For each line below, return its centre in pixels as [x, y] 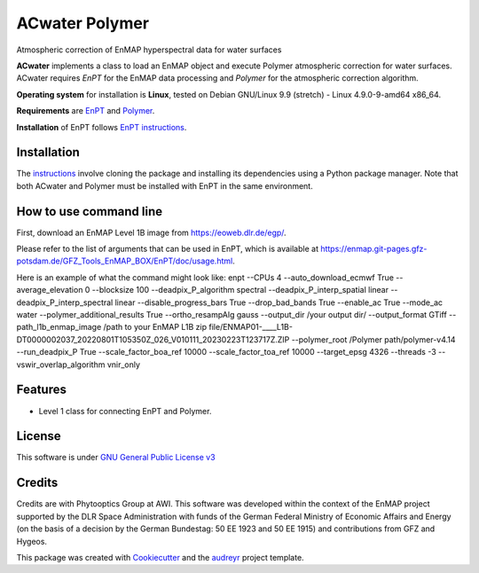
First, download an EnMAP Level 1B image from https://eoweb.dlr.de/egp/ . [152, 232]
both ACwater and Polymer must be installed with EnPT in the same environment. [165, 185]
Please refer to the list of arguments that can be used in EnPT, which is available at [168, 249]
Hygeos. [32, 541]
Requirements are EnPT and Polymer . [86, 111]
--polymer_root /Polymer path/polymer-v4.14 [373, 339]
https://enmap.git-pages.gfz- [374, 249]
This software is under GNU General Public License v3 [116, 458]
